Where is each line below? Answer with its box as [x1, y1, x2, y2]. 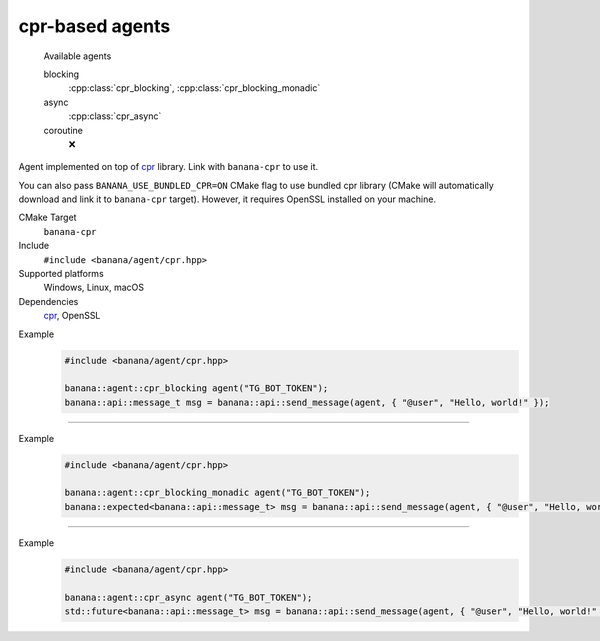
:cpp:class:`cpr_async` [68, 110, 162, 122]
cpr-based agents [18, 15, 171, 37]
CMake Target [18, 211, 77, 224]
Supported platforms [18, 268, 104, 280]
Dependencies [18, 295, 79, 307]
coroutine [43, 124, 84, 136]
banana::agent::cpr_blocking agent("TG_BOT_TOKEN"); [64, 383, 329, 394]
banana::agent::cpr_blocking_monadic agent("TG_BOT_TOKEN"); [64, 487, 371, 499]
